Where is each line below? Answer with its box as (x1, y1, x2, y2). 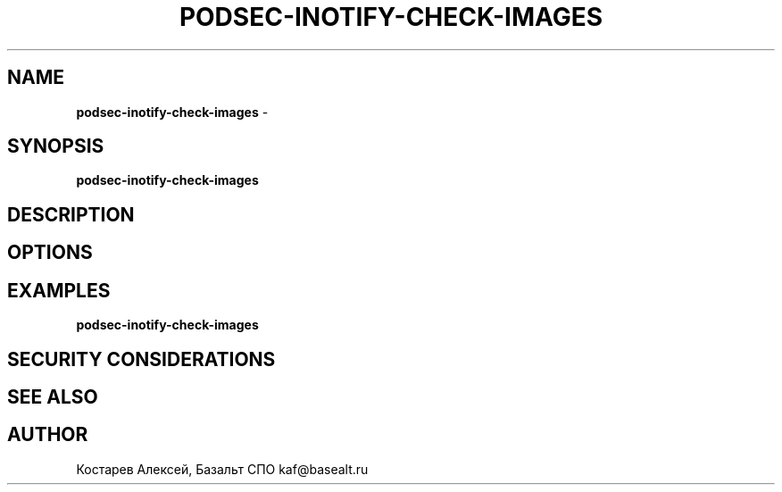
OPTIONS (7, 241, 93, 264)
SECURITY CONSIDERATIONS (7, 347, 276, 371)
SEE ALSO (7, 385, 98, 408)
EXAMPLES (7, 279, 111, 302)
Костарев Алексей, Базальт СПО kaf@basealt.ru (76, 461, 369, 477)
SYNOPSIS (7, 135, 104, 158)
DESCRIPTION (7, 203, 135, 226)
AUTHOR (7, 423, 88, 446)
